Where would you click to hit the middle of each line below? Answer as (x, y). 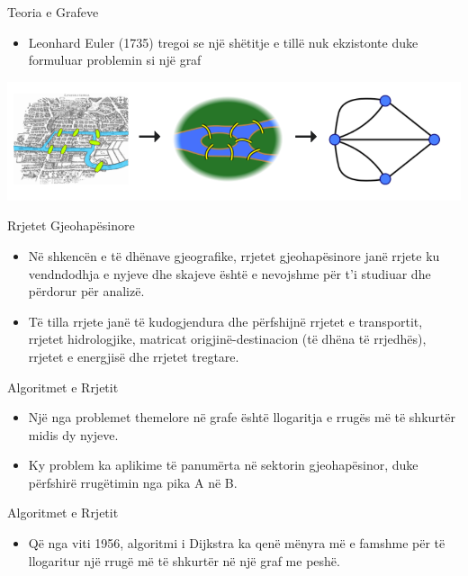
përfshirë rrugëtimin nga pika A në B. (133, 482)
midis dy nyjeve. (73, 434)
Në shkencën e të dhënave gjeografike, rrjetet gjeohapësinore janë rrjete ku (234, 255)
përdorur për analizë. (86, 291)
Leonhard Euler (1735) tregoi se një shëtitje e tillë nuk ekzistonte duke (223, 42)
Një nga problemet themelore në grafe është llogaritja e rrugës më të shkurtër (242, 417)
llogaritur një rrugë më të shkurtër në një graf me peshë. (184, 560)
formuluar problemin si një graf (115, 60)
